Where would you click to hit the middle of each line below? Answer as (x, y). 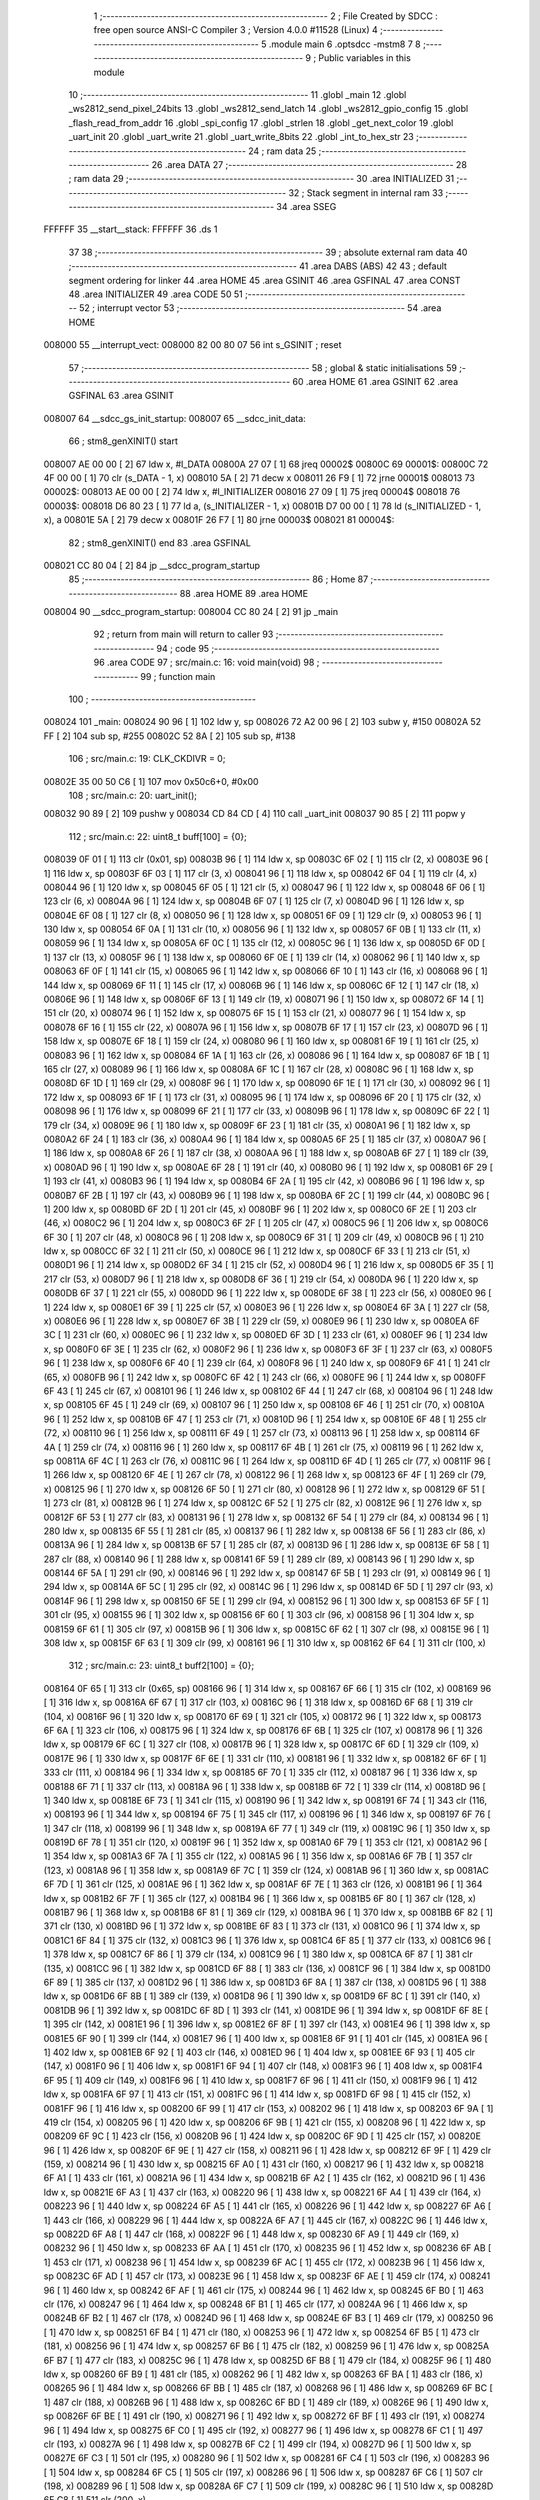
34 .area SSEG (306, 207)
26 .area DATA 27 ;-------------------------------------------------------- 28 (309, 164)
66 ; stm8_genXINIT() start (123, 441)
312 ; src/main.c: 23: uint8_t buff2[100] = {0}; (161, 1666)
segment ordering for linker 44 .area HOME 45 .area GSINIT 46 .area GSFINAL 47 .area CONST (264, 280)
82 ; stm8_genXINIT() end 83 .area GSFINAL (160, 542)
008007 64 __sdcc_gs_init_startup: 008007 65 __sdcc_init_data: (175, 418)
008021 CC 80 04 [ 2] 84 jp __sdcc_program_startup (151, 565)
